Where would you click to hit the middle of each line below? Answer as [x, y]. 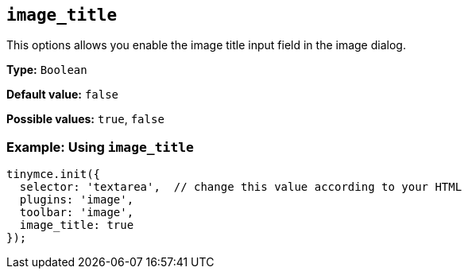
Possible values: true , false [85, 119]
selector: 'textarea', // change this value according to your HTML [241, 187]
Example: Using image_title [100, 147]
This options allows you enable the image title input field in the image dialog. [206, 45]
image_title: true [77, 225]
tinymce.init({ [54, 174]
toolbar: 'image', [77, 213]
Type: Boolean [47, 70]
